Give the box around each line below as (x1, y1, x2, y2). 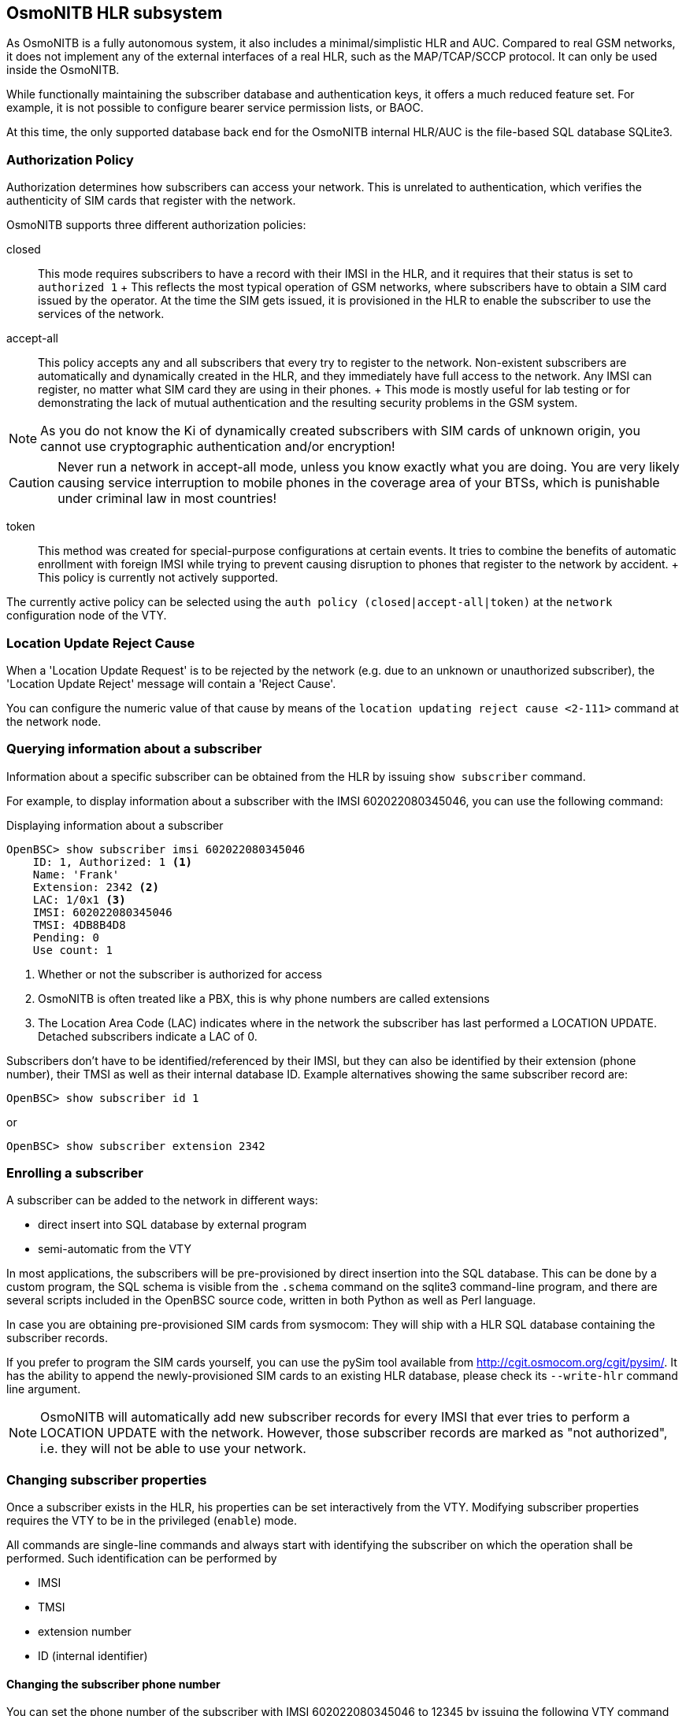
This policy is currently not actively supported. (38, 571, 279, 585)
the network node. (6, 714, 102, 728)
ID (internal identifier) (38, 1649, 148, 1663)
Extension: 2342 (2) (32, 880, 159, 893)
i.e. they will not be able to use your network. (40, 1440, 306, 1457)
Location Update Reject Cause (6, 634, 195, 651)
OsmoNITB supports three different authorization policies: (6, 218, 306, 232)
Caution (9, 475, 55, 491)
